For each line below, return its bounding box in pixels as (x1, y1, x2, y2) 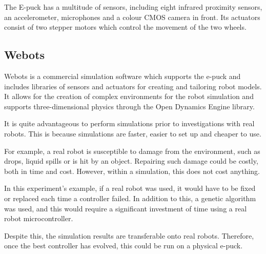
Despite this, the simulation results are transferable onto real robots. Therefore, (4, 230, 254, 241)
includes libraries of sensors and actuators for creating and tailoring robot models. (4, 81, 262, 91)
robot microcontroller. (4, 213, 73, 224)
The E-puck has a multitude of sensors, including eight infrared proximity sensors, (4, 2, 262, 12)
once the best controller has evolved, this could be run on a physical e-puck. (4, 240, 243, 251)
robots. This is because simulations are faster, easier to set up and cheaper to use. (4, 128, 261, 139)
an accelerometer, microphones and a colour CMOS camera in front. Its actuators (4, 11, 260, 22)
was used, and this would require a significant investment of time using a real (4, 203, 247, 213)
